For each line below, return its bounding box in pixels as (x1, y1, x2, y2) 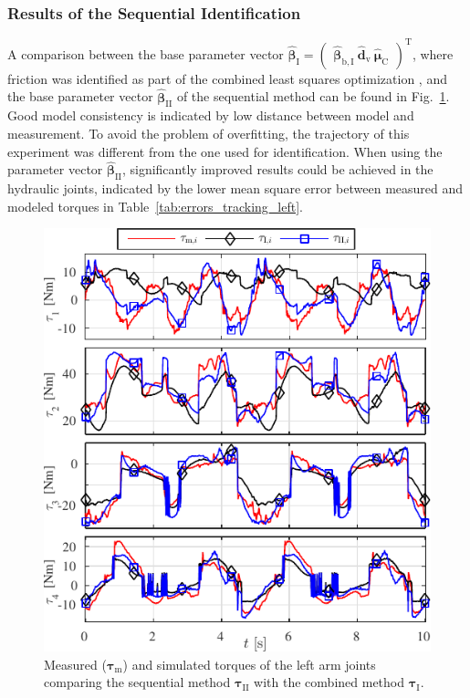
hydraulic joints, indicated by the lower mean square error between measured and (7, 179, 464, 198)
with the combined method (254, 672, 405, 692)
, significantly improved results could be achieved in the (121, 160, 433, 179)
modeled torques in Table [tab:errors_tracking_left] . (7, 196, 303, 215)
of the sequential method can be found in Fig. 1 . (176, 87, 450, 106)
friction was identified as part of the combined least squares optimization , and (7, 68, 447, 88)
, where (412, 44, 454, 63)
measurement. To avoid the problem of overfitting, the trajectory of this (7, 123, 410, 142)
